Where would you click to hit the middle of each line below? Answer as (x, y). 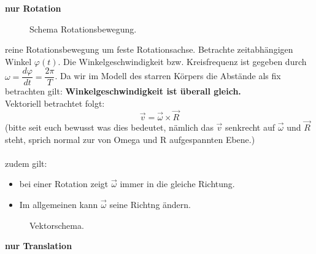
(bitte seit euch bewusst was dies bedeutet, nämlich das (109, 127)
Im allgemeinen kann (59, 205)
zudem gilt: (26, 163)
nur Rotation (33, 8)
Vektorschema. (57, 225)
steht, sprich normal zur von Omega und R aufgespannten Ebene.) (130, 139)
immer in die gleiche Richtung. (177, 184)
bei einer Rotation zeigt (64, 184)
